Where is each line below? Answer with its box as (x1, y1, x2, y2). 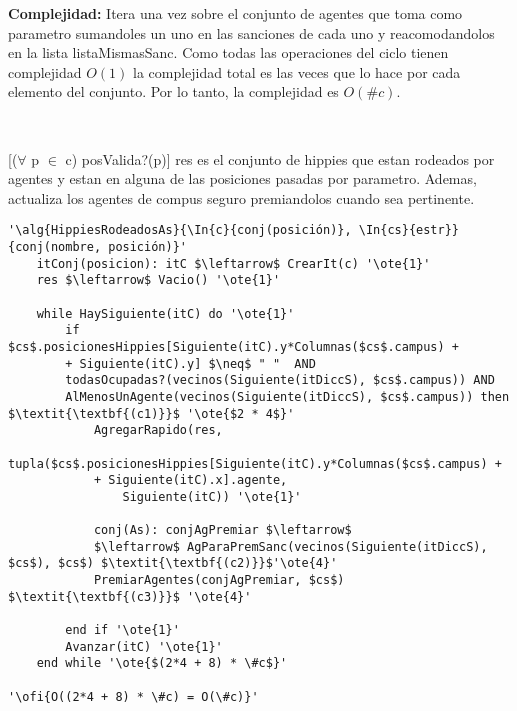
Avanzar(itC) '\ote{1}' (65, 639, 223, 654)
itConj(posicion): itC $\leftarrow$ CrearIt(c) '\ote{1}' (36, 256, 431, 271)
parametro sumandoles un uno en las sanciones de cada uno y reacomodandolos (8, 22, 495, 43)
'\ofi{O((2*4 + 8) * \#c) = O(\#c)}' (8, 689, 259, 704)
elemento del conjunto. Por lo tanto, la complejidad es (8, 81, 339, 102)
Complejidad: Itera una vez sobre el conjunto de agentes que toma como (8, 3, 463, 23)
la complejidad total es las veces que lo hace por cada (133, 61, 461, 82)
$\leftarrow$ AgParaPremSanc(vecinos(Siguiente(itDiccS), (93, 539, 488, 554)
